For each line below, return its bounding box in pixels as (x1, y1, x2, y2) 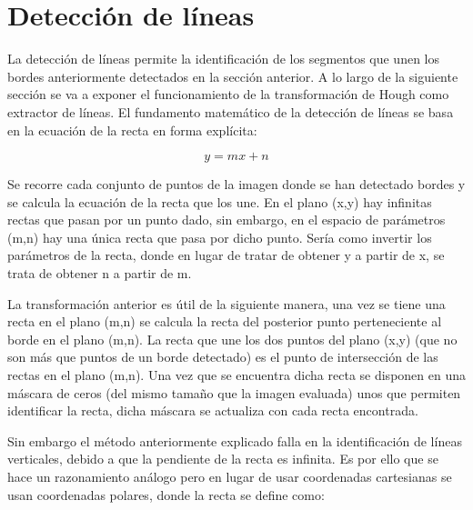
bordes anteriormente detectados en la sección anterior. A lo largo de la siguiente (7, 66, 458, 85)
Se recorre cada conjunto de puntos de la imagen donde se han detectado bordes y (7, 175, 466, 194)
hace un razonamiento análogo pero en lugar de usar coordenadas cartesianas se (7, 467, 452, 485)
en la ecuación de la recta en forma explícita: (7, 120, 257, 139)
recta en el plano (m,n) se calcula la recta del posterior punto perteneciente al (7, 312, 442, 331)
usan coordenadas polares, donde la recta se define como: (7, 485, 325, 504)
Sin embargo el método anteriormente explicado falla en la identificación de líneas (7, 431, 462, 450)
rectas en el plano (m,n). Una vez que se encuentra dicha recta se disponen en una (7, 365, 466, 385)
